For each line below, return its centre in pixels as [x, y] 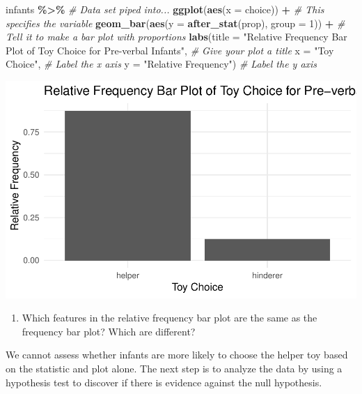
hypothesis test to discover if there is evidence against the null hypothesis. [164, 382]
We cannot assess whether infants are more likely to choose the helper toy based [177, 355]
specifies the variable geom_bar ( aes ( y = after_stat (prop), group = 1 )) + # [175, 23]
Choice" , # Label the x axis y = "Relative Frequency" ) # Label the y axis [162, 64]
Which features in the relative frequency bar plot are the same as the [170, 318]
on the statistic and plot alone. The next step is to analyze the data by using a [174, 369]
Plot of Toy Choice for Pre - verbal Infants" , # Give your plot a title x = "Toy [170, 50]
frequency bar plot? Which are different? [109, 331]
